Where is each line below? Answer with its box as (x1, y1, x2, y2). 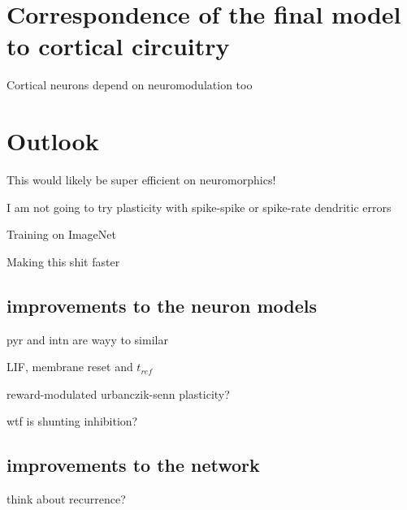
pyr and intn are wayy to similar (6, 331, 168, 348)
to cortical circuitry (6, 29, 230, 63)
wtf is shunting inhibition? (6, 413, 138, 430)
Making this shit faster (6, 253, 120, 270)
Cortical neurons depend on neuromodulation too (6, 76, 253, 93)
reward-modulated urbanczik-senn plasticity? (6, 385, 230, 402)
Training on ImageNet (6, 226, 116, 243)
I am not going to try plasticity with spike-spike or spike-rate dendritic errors (6, 198, 392, 215)
